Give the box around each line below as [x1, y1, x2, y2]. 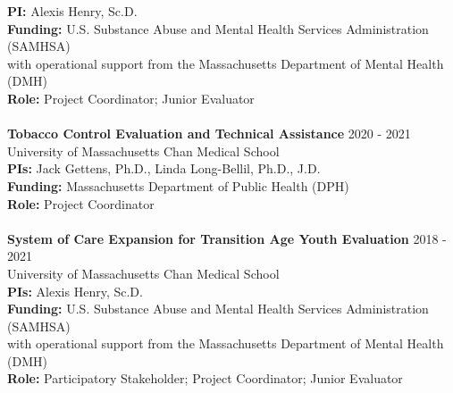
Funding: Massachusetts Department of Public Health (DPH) [7, 176, 349, 195]
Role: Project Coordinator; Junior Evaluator [7, 88, 255, 107]
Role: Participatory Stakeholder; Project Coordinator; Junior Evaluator [7, 369, 403, 388]
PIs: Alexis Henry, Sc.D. [7, 281, 143, 300]
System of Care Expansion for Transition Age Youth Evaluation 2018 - [7, 229, 447, 247]
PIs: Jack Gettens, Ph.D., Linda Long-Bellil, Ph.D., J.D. [7, 159, 321, 178]
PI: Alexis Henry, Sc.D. [7, 2, 138, 20]
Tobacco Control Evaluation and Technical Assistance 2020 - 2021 [7, 124, 411, 143]
